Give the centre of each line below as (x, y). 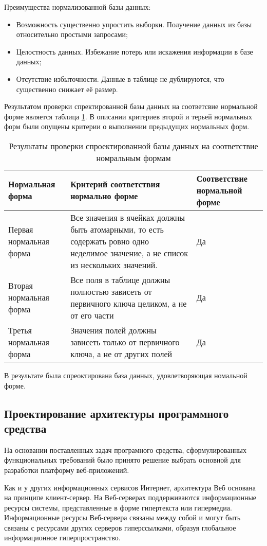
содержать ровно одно (110, 241)
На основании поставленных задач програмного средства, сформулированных (126, 450)
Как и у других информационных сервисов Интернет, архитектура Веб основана (130, 487)
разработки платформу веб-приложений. (67, 470)
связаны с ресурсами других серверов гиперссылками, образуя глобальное (120, 527)
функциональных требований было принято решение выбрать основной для (122, 460)
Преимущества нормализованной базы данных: (78, 7)
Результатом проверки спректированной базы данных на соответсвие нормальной (131, 106)
